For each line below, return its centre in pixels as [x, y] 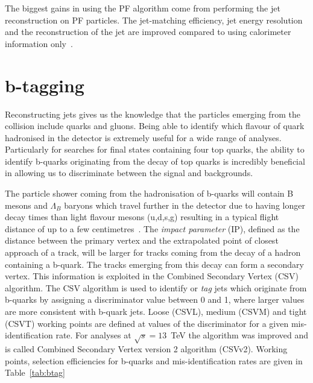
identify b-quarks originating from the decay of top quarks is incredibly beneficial [155, 161]
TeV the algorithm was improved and [239, 335]
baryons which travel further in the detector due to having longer [185, 205]
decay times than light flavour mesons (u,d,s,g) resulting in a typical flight [142, 217]
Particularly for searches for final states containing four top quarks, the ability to [155, 149]
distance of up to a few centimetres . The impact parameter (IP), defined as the [152, 228]
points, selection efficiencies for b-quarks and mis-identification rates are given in [154, 360]
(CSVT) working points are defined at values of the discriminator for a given [147, 323]
